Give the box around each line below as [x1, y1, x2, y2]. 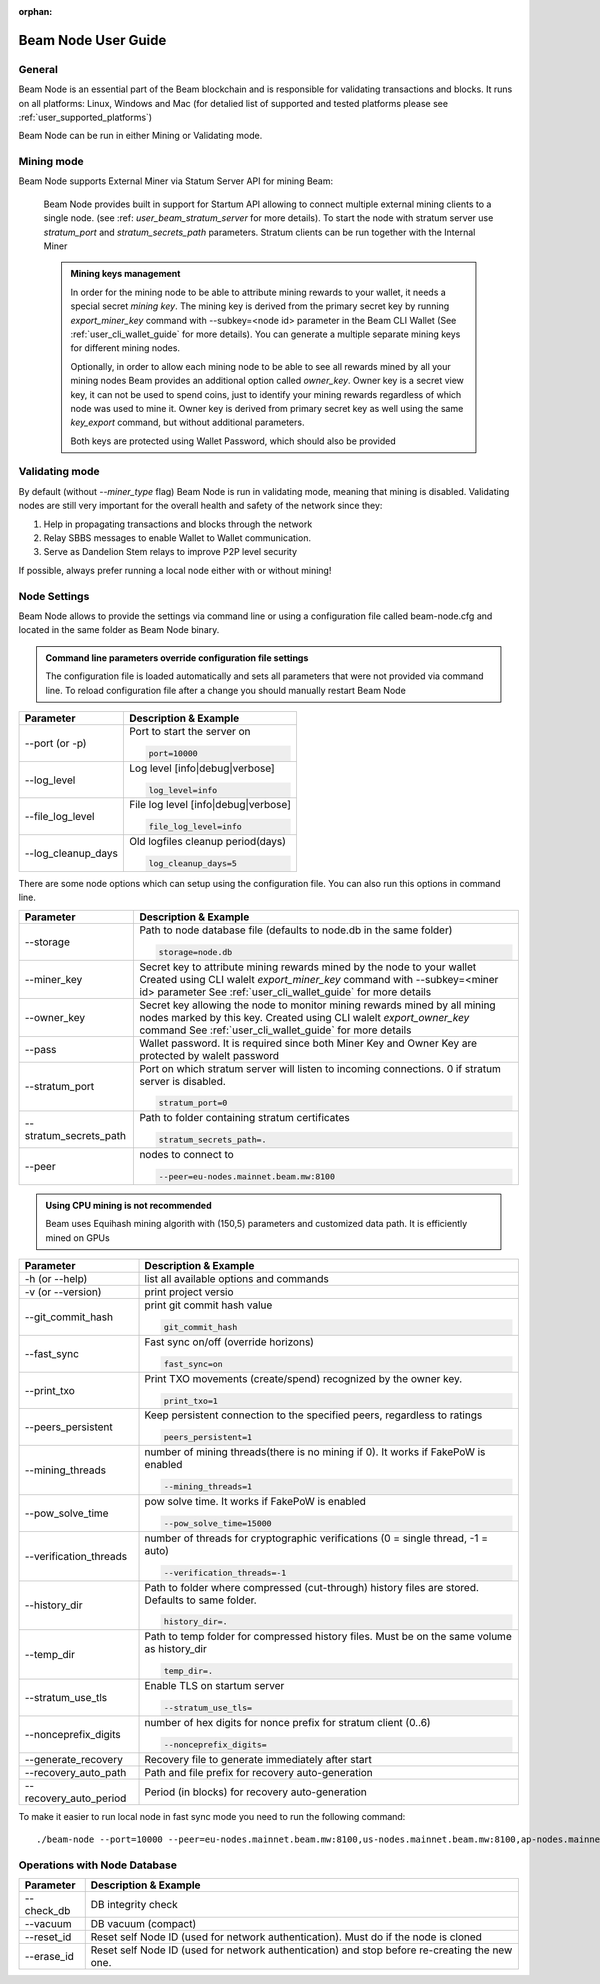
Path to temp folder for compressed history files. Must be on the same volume [144, 1630, 512, 1644]
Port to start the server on [128, 724, 251, 738]
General [18, 62, 59, 76]
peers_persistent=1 [163, 1432, 253, 1443]
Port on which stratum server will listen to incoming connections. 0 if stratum [139, 1061, 502, 1075]
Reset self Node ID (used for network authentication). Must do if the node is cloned [90, 1930, 482, 1944]
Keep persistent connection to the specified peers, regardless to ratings [144, 1408, 483, 1422]
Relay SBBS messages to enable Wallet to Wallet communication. [43, 532, 312, 544]
